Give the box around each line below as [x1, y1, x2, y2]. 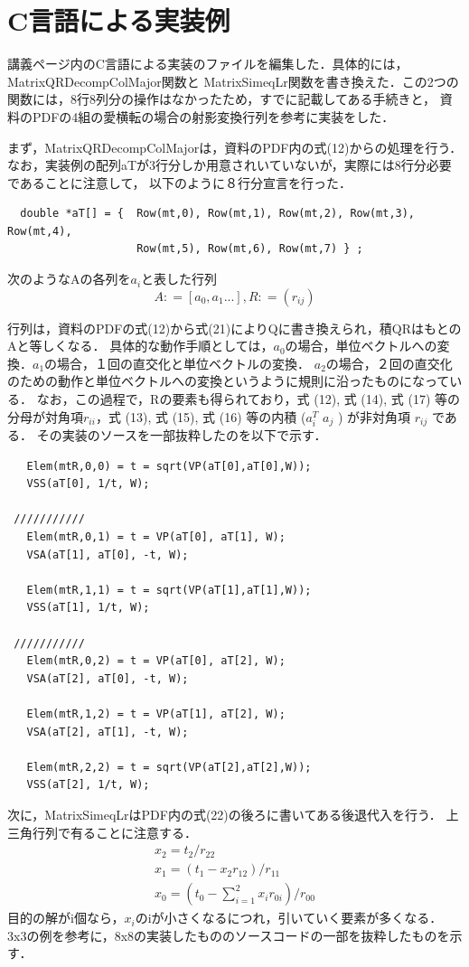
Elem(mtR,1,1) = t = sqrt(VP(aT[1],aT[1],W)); [26, 583, 312, 596]
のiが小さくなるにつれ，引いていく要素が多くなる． [135, 908, 443, 927]
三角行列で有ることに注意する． [7, 822, 197, 841]
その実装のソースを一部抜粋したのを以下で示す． [36, 426, 327, 445]
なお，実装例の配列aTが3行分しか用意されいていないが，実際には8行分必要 [7, 155, 452, 174]
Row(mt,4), [7, 224, 72, 238]
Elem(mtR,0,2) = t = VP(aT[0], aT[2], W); [26, 654, 286, 668]
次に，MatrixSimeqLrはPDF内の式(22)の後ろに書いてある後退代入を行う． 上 [7, 804, 459, 823]
